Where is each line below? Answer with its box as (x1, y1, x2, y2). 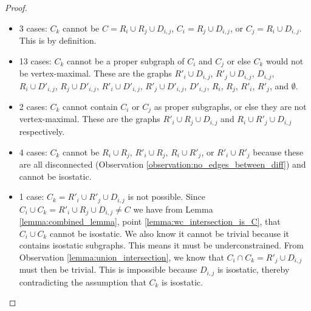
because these (253, 145, 304, 158)
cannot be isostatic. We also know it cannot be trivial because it (50, 227, 290, 239)
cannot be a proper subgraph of (67, 54, 185, 67)
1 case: (19, 190, 44, 203)
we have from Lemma (133, 202, 213, 215)
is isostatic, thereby (217, 263, 290, 276)
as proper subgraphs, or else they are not (154, 100, 307, 112)
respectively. (19, 125, 65, 137)
